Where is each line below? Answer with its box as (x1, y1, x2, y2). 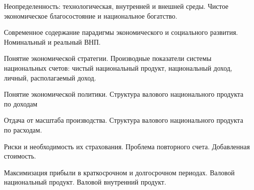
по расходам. (4, 124, 42, 135)
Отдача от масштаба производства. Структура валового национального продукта (4, 115, 243, 125)
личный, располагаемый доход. (4, 72, 96, 82)
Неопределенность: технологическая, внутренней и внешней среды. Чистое (4, 1, 229, 11)
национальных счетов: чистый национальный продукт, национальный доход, (4, 62, 232, 73)
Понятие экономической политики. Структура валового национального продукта (4, 89, 244, 99)
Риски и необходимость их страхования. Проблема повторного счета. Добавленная (4, 141, 250, 151)
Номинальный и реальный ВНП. (4, 36, 101, 47)
